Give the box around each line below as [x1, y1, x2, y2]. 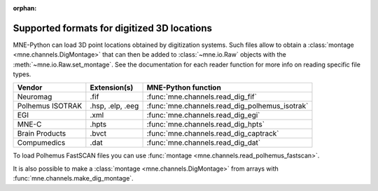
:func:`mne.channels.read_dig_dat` [146, 138, 261, 148]
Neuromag [17, 92, 52, 101]
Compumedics [17, 138, 66, 148]
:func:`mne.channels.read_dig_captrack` [146, 129, 279, 139]
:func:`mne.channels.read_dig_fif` [146, 92, 257, 101]
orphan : [13, 4, 37, 12]
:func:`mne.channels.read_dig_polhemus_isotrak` [146, 101, 309, 111]
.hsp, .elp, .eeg [90, 101, 139, 111]
